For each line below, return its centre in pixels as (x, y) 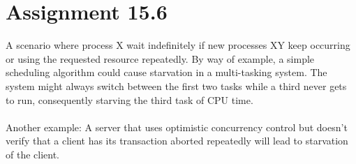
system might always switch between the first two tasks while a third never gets (176, 85)
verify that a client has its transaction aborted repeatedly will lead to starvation (177, 141)
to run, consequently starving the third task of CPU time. (129, 99)
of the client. (32, 154)
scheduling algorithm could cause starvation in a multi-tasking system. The (166, 72)
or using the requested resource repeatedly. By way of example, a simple (160, 58)
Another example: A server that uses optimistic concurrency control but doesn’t (177, 127)
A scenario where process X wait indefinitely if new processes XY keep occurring (178, 45)
